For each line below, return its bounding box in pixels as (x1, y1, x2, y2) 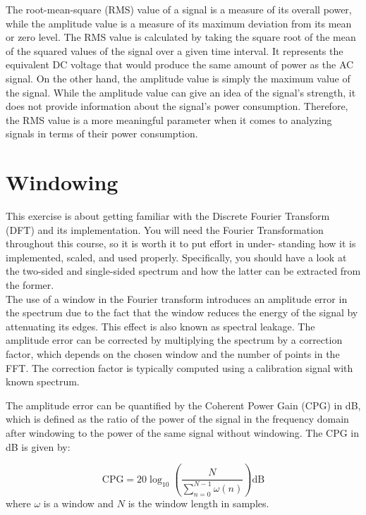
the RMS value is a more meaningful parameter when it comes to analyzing (6, 112, 332, 127)
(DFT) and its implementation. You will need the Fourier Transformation (6, 222, 324, 237)
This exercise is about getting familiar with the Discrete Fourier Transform (6, 209, 330, 223)
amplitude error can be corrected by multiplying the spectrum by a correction (6, 333, 343, 347)
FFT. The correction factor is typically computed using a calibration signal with (6, 360, 353, 375)
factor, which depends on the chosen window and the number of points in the (6, 347, 340, 361)
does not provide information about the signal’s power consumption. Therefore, (6, 99, 348, 113)
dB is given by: (6, 439, 71, 454)
